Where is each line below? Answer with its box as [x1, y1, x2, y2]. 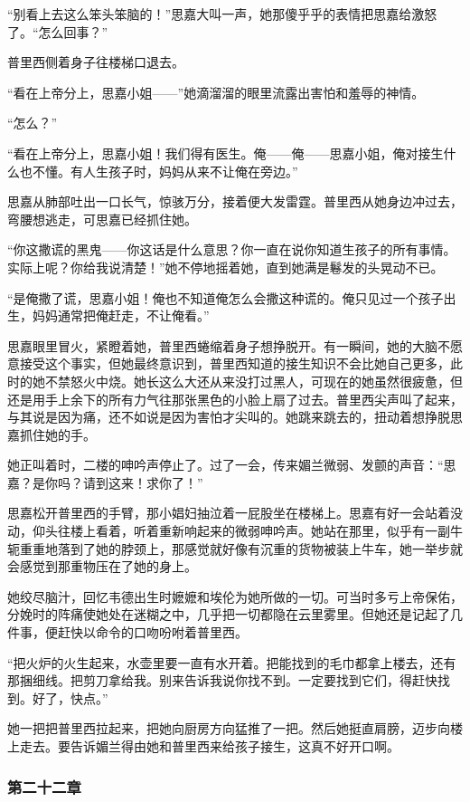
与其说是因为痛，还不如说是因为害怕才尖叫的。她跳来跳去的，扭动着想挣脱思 [7, 407, 463, 426]
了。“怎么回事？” [7, 22, 108, 41]
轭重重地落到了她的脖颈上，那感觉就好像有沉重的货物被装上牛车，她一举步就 [7, 539, 463, 558]
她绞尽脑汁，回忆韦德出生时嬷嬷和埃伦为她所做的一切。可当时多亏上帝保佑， [7, 587, 463, 606]
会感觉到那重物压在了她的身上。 [7, 557, 197, 576]
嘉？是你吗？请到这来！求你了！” [7, 473, 203, 492]
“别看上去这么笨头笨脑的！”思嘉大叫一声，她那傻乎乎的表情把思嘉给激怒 [7, 5, 437, 23]
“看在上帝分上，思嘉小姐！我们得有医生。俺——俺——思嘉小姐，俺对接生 [7, 143, 444, 162]
